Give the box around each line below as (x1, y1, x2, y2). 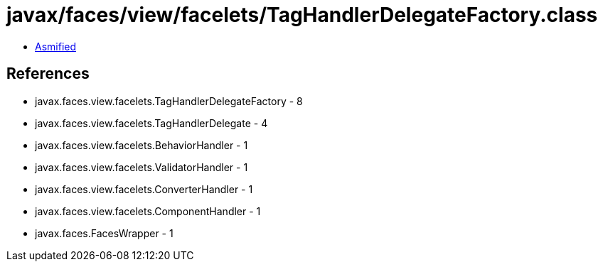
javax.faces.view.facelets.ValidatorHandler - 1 (35, 160, 248, 173)
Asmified (35, 40, 77, 53)
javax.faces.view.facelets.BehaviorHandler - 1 (35, 138, 248, 151)
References (6, 65, 90, 83)
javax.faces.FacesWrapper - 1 (35, 227, 174, 239)
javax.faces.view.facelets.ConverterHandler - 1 (35, 182, 253, 195)
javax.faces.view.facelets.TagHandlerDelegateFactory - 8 (35, 94, 303, 107)
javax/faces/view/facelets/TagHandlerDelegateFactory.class (6, 3, 598, 27)
